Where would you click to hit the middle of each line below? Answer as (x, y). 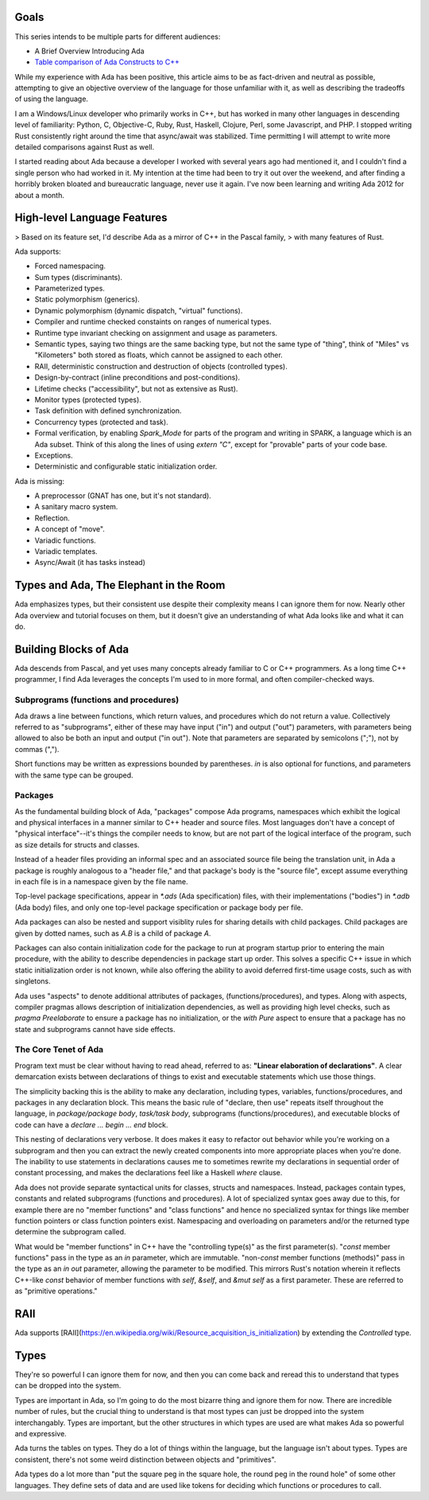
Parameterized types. (70, 288)
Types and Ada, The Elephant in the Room (120, 585)
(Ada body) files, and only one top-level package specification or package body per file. (159, 907)
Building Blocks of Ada (72, 649)
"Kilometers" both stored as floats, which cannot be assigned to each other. (159, 355)
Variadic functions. (66, 540)
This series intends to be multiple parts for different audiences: (118, 37)
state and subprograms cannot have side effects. (95, 1029)
